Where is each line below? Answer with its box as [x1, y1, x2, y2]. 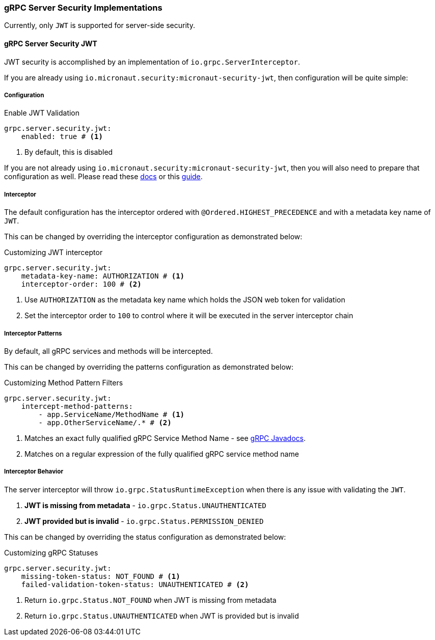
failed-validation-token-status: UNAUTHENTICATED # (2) [21, 580, 249, 589]
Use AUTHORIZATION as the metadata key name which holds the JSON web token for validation [24, 295, 345, 304]
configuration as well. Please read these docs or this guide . [4, 172, 203, 181]
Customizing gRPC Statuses [4, 548, 98, 557]
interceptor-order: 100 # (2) [21, 280, 142, 289]
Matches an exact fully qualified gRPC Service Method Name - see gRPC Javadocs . [24, 433, 306, 442]
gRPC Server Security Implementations [4, 3, 162, 13]
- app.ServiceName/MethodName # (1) [38, 410, 185, 419]
